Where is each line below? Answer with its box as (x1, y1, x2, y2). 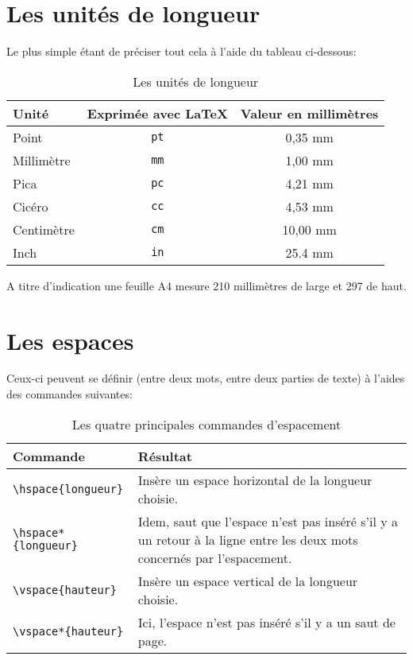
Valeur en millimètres (240, 103, 379, 122)
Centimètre (13, 219, 75, 239)
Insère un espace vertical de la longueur (137, 571, 358, 590)
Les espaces (6, 324, 134, 356)
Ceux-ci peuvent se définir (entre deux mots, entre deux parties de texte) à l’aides (6, 370, 405, 386)
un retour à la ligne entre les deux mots (137, 530, 358, 549)
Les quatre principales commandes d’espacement (71, 414, 342, 433)
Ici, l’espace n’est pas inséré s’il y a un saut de (137, 612, 396, 631)
